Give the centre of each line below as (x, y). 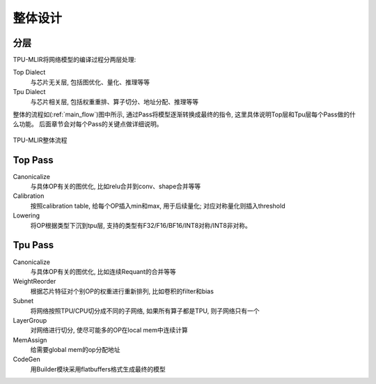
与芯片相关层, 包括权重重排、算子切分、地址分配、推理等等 (114, 102)
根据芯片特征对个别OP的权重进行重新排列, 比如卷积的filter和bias (122, 291)
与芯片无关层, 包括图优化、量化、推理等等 (90, 82)
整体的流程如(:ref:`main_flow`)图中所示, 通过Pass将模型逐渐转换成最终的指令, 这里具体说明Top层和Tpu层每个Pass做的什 (185, 114)
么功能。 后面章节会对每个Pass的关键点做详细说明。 (88, 124)
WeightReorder (34, 282)
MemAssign (30, 340)
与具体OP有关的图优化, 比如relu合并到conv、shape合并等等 (116, 186)
